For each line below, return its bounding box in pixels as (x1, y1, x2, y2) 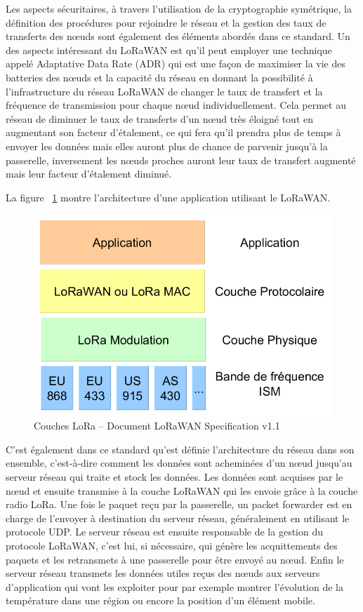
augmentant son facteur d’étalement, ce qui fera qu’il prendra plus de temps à (6, 125, 341, 140)
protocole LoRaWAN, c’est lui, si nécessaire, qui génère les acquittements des (6, 538, 338, 552)
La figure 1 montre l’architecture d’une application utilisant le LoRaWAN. (6, 189, 331, 204)
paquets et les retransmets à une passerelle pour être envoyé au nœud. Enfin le (6, 552, 344, 566)
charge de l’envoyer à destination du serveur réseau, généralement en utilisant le (6, 510, 350, 525)
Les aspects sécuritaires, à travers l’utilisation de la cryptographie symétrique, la (6, 1, 352, 15)
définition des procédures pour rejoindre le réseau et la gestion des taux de (6, 15, 326, 29)
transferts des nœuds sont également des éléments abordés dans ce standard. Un (6, 29, 350, 44)
